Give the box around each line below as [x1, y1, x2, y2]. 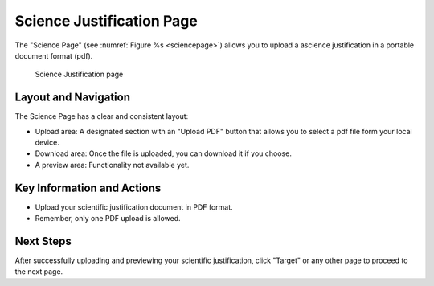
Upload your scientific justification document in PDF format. [35, 202, 233, 212]
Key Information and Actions [14, 181, 162, 194]
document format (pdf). [14, 51, 93, 60]
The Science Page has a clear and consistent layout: [14, 112, 189, 121]
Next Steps [14, 234, 72, 248]
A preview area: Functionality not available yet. [35, 160, 190, 170]
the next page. [14, 267, 63, 276]
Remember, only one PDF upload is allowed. [35, 214, 181, 223]
